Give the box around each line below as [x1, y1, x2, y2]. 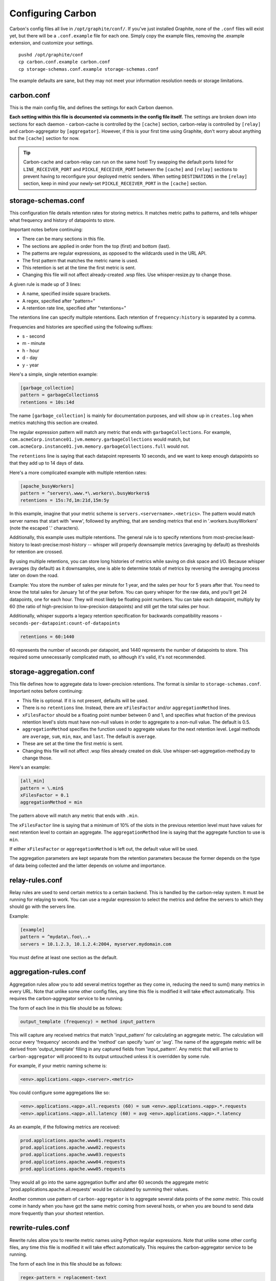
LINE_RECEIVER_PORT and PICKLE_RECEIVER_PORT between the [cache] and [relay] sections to [23, 166, 238, 172]
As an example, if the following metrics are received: [9, 1124, 120, 1130]
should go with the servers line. [9, 903, 76, 910]
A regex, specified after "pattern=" [22, 298, 96, 304]
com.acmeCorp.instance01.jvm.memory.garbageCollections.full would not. [9, 443, 189, 449]
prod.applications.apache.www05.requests [20, 1166, 126, 1172]
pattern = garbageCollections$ [20, 392, 99, 398]
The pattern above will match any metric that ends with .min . [9, 813, 139, 819]
